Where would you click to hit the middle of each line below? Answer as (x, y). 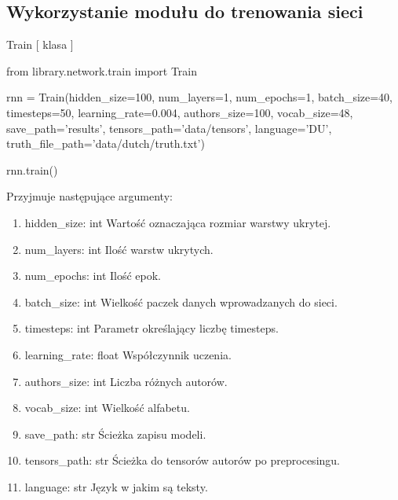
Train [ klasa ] (40, 44)
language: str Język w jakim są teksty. (116, 486)
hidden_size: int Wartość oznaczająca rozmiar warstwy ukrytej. (178, 222)
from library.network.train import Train (102, 70)
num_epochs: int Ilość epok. (93, 276)
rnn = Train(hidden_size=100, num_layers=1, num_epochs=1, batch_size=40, (200, 97)
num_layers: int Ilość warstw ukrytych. (119, 249)
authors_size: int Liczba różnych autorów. (126, 381)
